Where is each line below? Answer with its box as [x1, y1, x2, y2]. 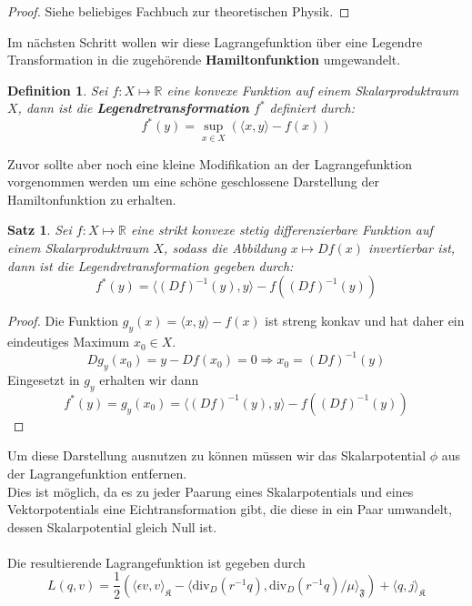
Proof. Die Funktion [7, 311, 119, 330]
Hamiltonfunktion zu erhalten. [7, 189, 176, 208]
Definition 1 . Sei [7, 80, 108, 99]
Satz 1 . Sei [7, 220, 72, 239]
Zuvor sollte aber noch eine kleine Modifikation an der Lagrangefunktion [7, 154, 412, 173]
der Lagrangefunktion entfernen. [7, 463, 187, 482]
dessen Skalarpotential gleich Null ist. [7, 517, 217, 536]
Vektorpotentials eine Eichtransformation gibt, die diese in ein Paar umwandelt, [7, 500, 452, 519]
